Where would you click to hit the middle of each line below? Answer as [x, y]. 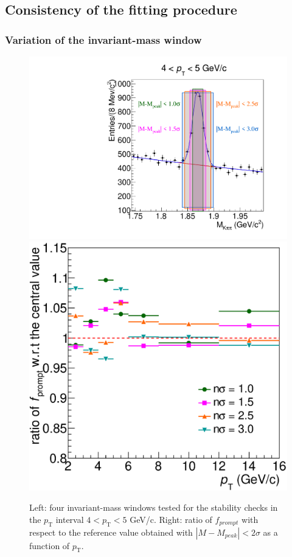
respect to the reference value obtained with [111, 532]
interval [70, 519]
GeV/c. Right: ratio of [171, 519]
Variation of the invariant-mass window [103, 39]
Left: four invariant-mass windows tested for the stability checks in [154, 507]
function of [50, 545]
